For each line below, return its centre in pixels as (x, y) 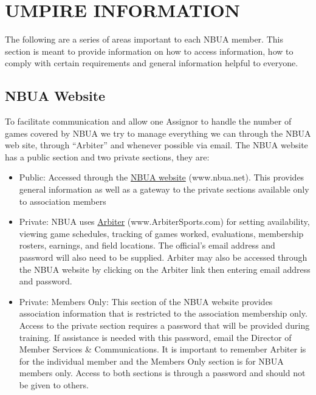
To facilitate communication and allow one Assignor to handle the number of (148, 121)
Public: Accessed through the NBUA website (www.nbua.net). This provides (162, 177)
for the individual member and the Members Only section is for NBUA (151, 361)
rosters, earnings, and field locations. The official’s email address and (147, 245)
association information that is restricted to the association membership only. (163, 313)
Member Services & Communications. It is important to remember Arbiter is (163, 349)
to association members (63, 201)
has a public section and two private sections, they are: (107, 156)
